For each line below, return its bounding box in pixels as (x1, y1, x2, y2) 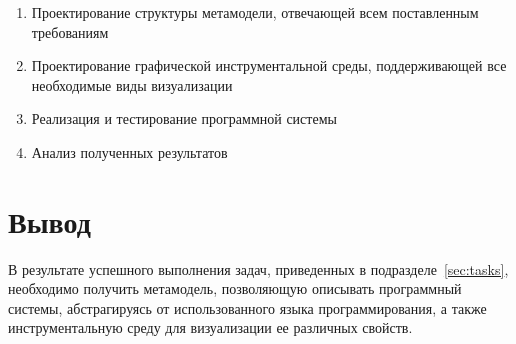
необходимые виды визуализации (31, 74, 233, 95)
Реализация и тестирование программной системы (31, 108, 337, 129)
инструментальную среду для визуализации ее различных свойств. (8, 317, 413, 338)
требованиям (31, 21, 109, 42)
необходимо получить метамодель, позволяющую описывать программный (8, 278, 462, 299)
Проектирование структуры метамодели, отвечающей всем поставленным (31, 2, 479, 22)
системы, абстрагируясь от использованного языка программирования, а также (8, 297, 487, 318)
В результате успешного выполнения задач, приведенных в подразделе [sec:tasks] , (8, 258, 509, 279)
